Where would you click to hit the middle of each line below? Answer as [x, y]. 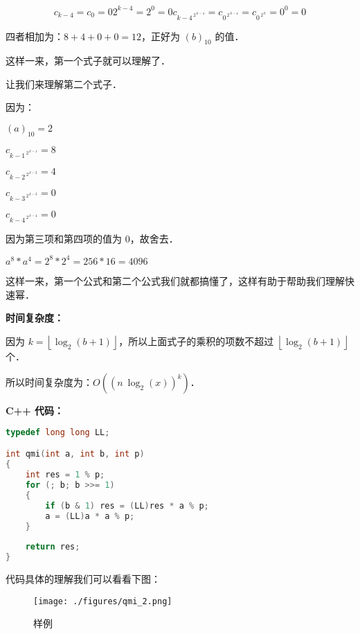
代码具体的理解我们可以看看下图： [83, 579]
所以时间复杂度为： [49, 382]
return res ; [53, 547]
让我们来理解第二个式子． [64, 83]
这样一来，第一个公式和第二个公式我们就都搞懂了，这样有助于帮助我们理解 [175, 280]
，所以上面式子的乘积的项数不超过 [196, 341]
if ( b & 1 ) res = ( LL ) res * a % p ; [127, 505]
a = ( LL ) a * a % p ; [90, 516]
